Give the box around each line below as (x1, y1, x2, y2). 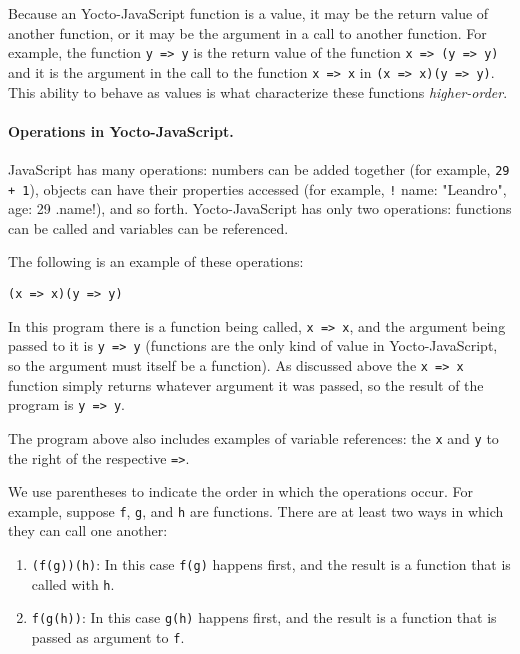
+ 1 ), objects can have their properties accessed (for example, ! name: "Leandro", (8, 178, 507, 199)
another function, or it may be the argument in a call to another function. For (8, 22, 487, 43)
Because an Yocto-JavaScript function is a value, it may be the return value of (8, 3, 489, 23)
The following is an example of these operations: (8, 251, 304, 272)
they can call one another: (8, 520, 168, 541)
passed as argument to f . (31, 626, 185, 647)
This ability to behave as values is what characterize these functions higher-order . (8, 81, 508, 102)
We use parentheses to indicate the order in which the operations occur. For (8, 481, 474, 502)
